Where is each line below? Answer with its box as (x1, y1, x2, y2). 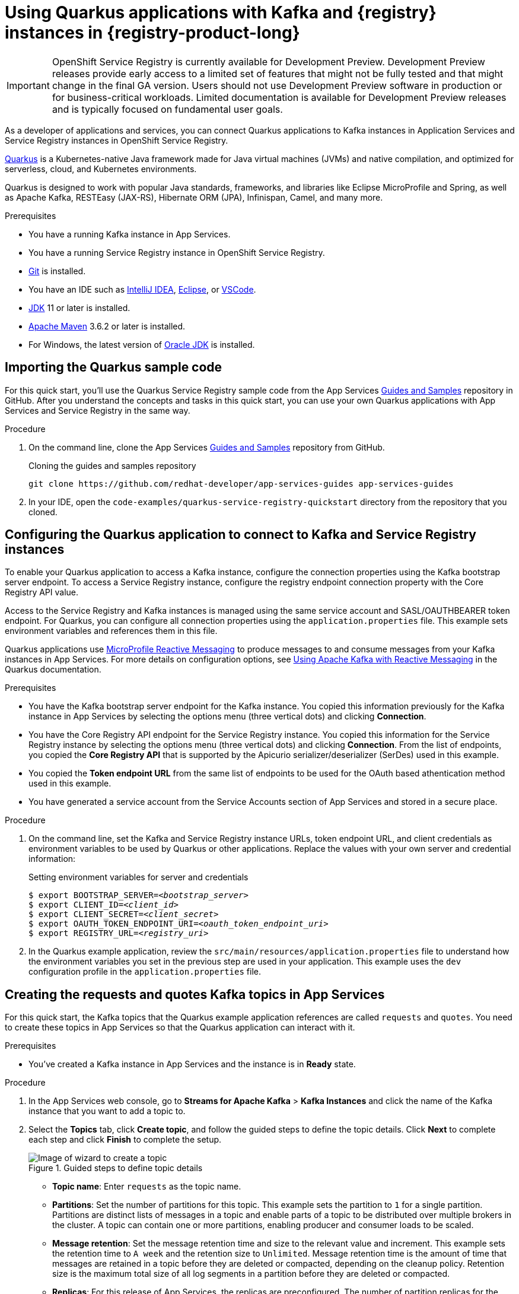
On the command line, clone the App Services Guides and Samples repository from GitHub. (28, 442, 385, 452)
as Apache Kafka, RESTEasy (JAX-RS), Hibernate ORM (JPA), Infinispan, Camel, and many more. (5, 192, 383, 202)
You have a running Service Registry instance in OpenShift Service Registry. (28, 247, 325, 258)
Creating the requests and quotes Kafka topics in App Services (5, 987, 385, 1002)
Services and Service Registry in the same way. (5, 405, 190, 416)
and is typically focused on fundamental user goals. (52, 103, 283, 115)
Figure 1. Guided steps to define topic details (28, 1163, 203, 1174)
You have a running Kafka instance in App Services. (28, 229, 231, 239)
